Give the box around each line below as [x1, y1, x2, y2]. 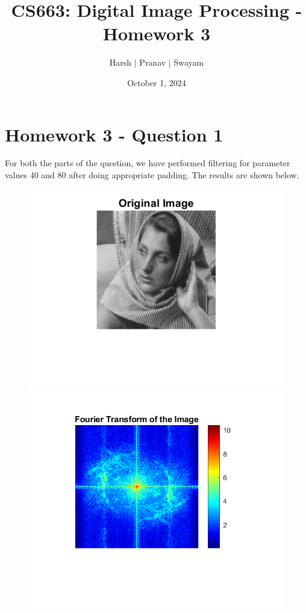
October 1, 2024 [127, 76, 186, 89]
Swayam [173, 56, 204, 69]
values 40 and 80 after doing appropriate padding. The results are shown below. [5, 169, 299, 181]
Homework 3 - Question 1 [5, 122, 223, 146]
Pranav [139, 56, 166, 69]
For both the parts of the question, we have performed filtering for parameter [5, 157, 290, 169]
